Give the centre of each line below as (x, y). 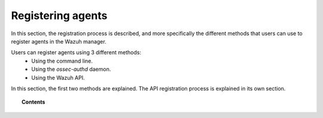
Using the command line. (62, 61)
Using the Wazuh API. (58, 77)
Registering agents (59, 15)
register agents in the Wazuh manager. (59, 41)
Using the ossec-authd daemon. (71, 69)
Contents (33, 102)
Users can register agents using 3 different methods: (76, 52)
